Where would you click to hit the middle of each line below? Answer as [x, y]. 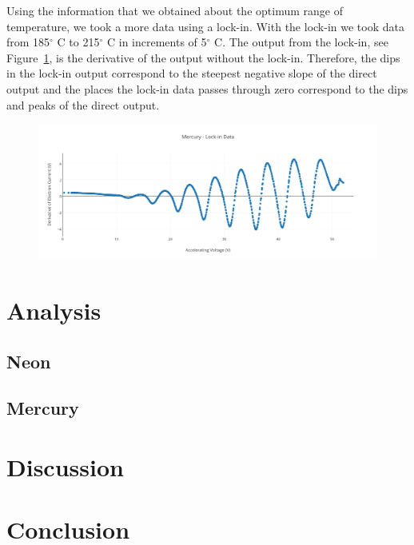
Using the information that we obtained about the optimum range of [175, 10]
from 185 [28, 42]
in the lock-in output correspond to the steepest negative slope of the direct [192, 73]
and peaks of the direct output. [83, 104]
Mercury [43, 408]
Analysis [54, 310]
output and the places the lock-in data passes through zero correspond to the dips [207, 88]
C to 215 [78, 42]
